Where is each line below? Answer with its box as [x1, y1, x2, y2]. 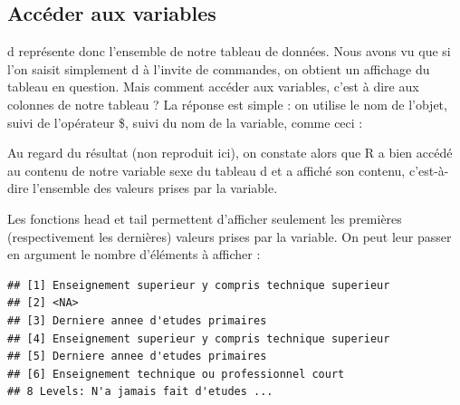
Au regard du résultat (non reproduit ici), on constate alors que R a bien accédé [7, 143, 453, 162]
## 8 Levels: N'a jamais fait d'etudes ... [7, 385, 273, 399]
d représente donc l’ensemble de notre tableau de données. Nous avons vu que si [7, 42, 451, 61]
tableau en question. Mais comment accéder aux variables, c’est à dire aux [7, 77, 419, 96]
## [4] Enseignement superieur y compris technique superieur [7, 332, 390, 345]
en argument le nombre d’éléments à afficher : [7, 245, 261, 264]
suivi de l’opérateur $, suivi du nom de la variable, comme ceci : [7, 112, 363, 131]
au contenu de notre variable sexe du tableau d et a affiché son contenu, [7, 160, 406, 179]
